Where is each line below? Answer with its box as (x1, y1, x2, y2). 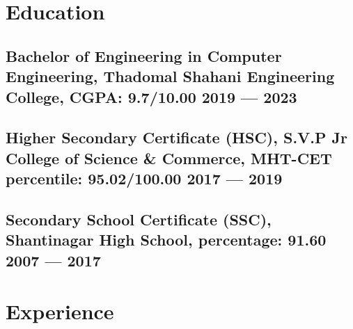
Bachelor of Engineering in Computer (6, 45, 282, 66)
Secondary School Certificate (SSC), (6, 208, 272, 230)
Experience (6, 297, 114, 326)
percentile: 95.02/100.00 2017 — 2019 (6, 168, 283, 189)
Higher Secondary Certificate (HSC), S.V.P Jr (6, 127, 348, 148)
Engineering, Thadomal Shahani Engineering (6, 65, 335, 87)
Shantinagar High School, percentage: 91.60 (6, 229, 327, 250)
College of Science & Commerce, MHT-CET (6, 147, 332, 168)
